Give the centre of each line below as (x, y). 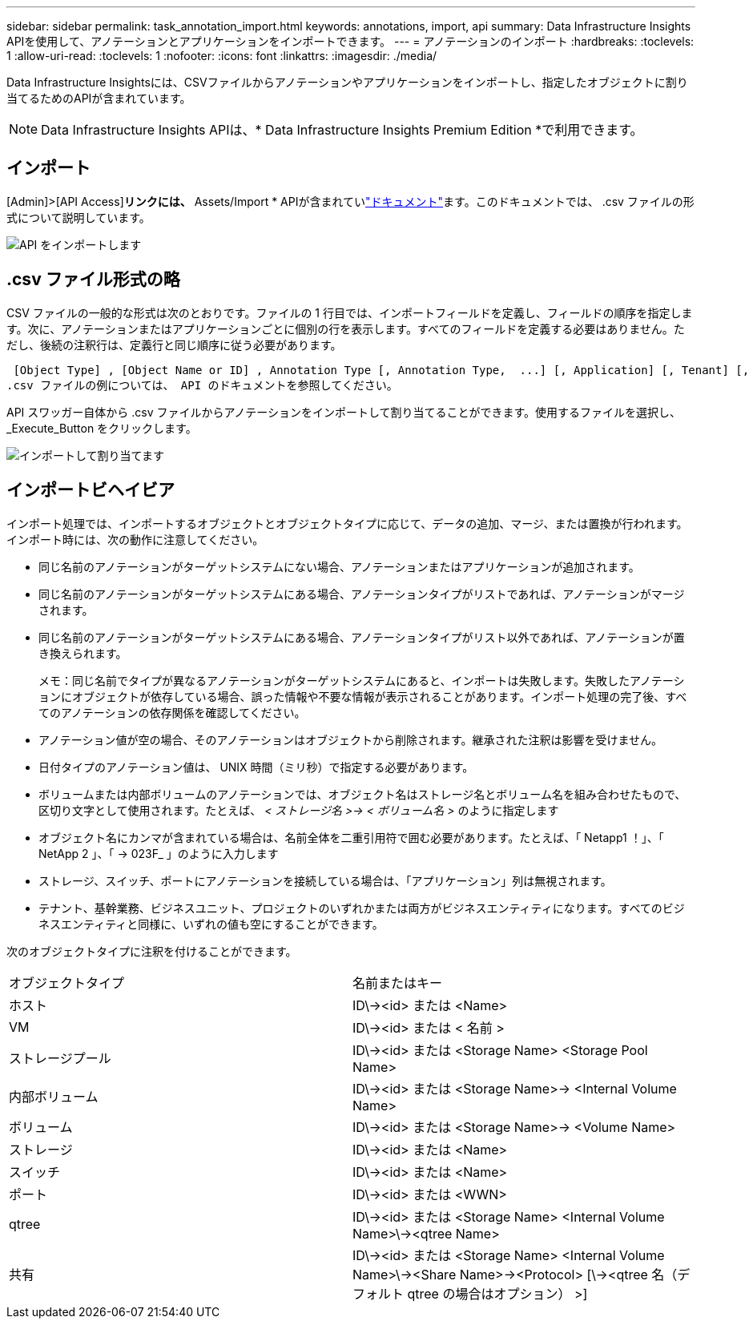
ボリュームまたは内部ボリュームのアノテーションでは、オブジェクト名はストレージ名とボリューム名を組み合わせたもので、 (362, 794)
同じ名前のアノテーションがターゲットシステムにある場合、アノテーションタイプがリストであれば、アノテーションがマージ (362, 594)
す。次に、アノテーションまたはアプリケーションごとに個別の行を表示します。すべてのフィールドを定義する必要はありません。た (346, 328)
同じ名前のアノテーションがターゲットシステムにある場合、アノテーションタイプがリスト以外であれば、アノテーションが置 (362, 637)
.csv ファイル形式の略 (93, 280)
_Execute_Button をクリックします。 (102, 428)
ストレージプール (60, 1058)
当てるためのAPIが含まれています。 (99, 98)
